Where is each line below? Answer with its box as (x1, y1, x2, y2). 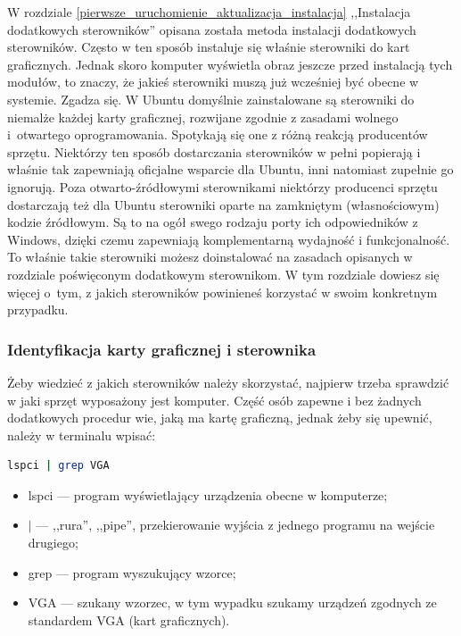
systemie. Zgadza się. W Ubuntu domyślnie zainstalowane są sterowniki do (7, 89, 415, 108)
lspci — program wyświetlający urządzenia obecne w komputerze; (28, 485, 388, 504)
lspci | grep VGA (7, 459, 110, 473)
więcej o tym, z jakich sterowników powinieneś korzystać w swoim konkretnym (7, 282, 438, 301)
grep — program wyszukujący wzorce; (28, 563, 236, 582)
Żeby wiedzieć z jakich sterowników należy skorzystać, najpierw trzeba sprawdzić (7, 372, 449, 391)
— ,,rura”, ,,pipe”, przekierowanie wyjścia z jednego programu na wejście (36, 515, 435, 534)
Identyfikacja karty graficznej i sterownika (7, 338, 317, 360)
